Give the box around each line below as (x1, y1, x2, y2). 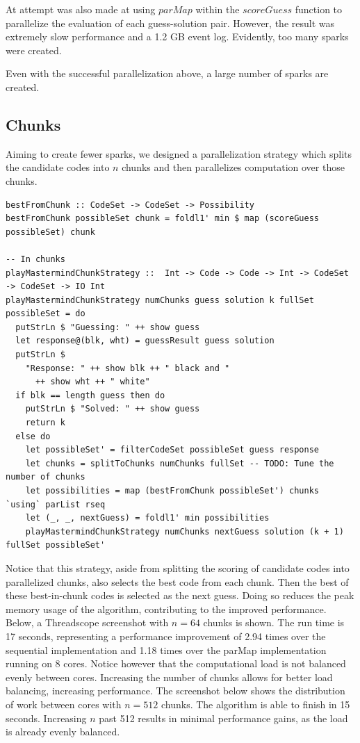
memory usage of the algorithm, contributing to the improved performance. (6, 601, 327, 616)
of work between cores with (6, 696, 122, 711)
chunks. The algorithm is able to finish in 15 (161, 696, 350, 711)
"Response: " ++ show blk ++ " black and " (25, 363, 230, 373)
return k (25, 418, 65, 428)
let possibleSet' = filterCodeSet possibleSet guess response (25, 445, 320, 455)
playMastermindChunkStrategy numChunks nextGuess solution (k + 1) (25, 526, 344, 537)
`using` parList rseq (6, 499, 106, 509)
